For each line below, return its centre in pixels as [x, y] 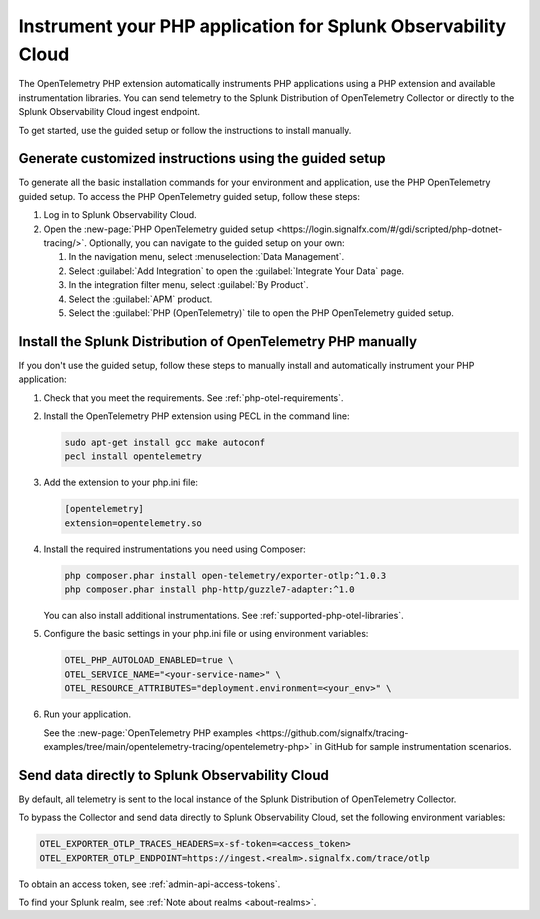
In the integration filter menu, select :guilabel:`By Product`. [188, 285]
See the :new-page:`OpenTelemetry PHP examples [148, 732]
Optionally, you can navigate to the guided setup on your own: [216, 242]
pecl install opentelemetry [133, 456]
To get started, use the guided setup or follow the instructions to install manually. [185, 130]
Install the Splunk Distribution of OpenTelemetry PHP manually [218, 341]
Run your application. [87, 714]
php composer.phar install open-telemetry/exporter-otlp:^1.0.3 [225, 575]
